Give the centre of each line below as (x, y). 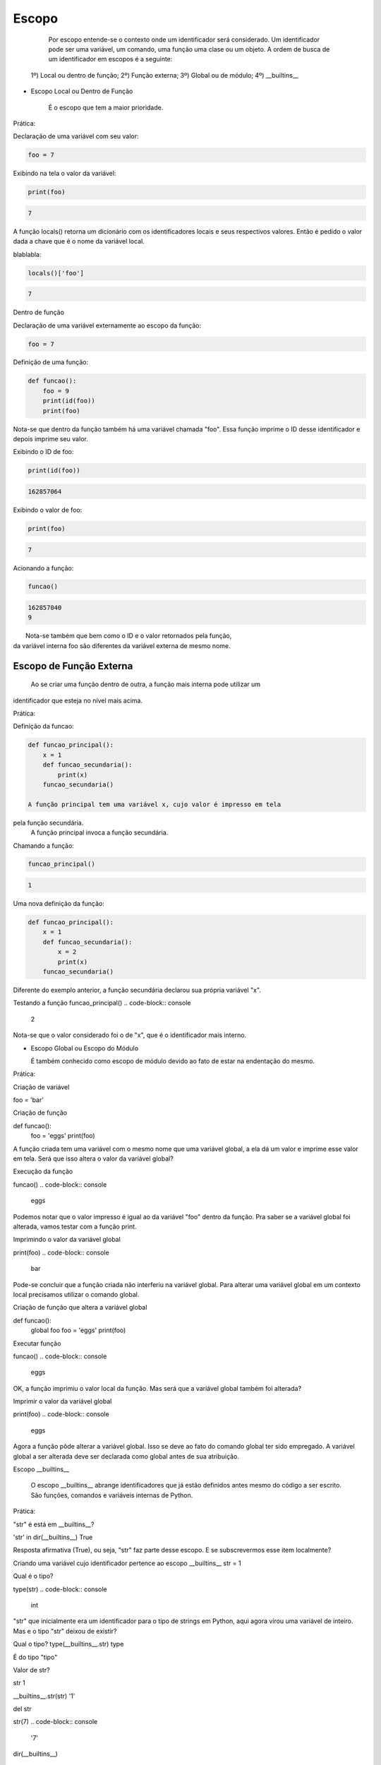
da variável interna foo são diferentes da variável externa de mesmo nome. (122, 645)
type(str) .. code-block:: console (60, 1589)
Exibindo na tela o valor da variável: (65, 174)
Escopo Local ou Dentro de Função (82, 91)
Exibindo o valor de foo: (48, 510)
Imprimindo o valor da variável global (67, 1240)
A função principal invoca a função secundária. (99, 832)
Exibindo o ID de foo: (43, 452)
